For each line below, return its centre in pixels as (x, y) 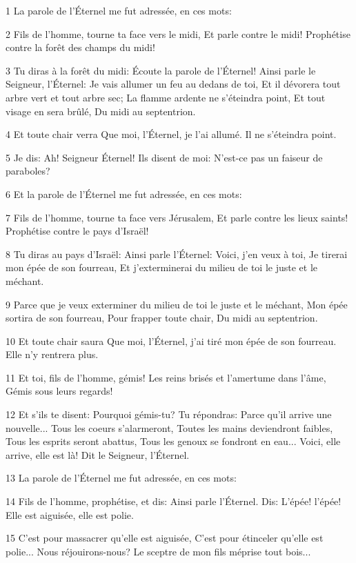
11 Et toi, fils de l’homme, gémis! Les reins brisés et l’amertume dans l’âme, (166, 377)
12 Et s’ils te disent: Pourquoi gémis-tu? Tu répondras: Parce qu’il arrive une (169, 414)
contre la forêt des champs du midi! (80, 47)
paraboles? (28, 171)
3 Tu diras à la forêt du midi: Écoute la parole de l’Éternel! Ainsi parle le (161, 70)
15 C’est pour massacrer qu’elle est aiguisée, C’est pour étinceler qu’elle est (165, 538)
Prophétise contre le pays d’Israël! (77, 231)
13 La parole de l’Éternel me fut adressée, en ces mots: (121, 478)
